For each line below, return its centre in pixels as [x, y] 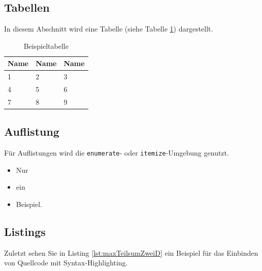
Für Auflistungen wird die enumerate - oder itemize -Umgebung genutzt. [117, 153]
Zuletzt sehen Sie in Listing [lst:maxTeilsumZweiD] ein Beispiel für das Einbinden [131, 252]
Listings [25, 232]
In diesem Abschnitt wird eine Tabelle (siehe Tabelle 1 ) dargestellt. [109, 29]
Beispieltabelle [46, 46]
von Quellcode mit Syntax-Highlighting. [66, 263]
